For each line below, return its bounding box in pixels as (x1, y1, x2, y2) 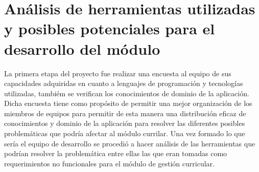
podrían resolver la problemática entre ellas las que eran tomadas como (4, 148, 227, 159)
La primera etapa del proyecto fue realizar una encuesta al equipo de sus (4, 68, 231, 78)
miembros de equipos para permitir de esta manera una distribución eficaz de (4, 107, 246, 118)
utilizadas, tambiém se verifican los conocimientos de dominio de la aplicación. (4, 88, 249, 98)
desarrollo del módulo (4, 38, 160, 59)
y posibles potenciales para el (4, 18, 215, 39)
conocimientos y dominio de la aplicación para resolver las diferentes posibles (4, 118, 245, 128)
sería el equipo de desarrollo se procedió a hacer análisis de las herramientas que (4, 138, 255, 148)
